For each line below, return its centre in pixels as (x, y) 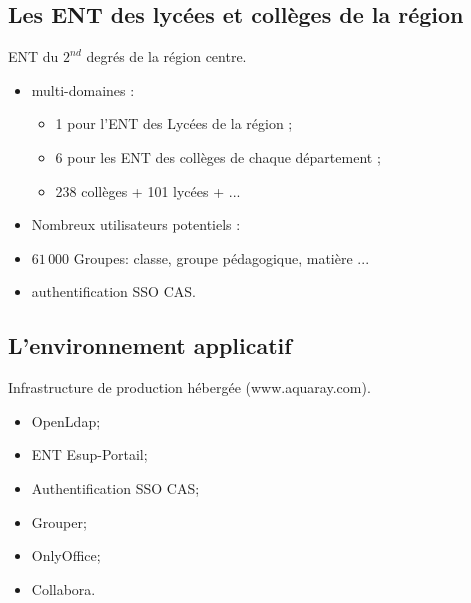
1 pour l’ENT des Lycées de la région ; (174, 123)
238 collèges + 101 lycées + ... (148, 190)
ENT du (33, 56)
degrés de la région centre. (166, 56)
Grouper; (59, 521)
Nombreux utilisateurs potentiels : (136, 224)
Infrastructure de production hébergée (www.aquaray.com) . (189, 387)
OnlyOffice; (66, 555)
